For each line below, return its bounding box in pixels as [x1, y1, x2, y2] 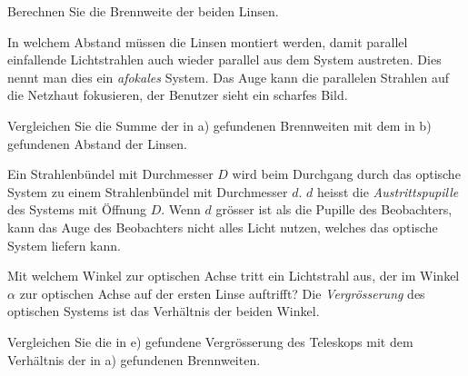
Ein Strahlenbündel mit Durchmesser [7, 164, 214, 183]
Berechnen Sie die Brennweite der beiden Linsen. [7, 2, 279, 20]
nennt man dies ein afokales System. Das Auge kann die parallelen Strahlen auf [7, 67, 449, 86]
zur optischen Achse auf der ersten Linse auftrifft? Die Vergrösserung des [19, 283, 425, 302]
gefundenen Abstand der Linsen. [7, 134, 187, 153]
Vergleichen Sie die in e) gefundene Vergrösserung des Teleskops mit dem [7, 331, 413, 351]
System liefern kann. [7, 235, 121, 254]
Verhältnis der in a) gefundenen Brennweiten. [7, 350, 261, 369]
